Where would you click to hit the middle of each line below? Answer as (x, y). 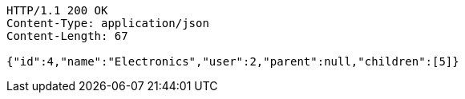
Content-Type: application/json (108, 23)
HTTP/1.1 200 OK (57, 10)
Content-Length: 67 (67, 36)
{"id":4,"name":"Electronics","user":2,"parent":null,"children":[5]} (233, 61)
